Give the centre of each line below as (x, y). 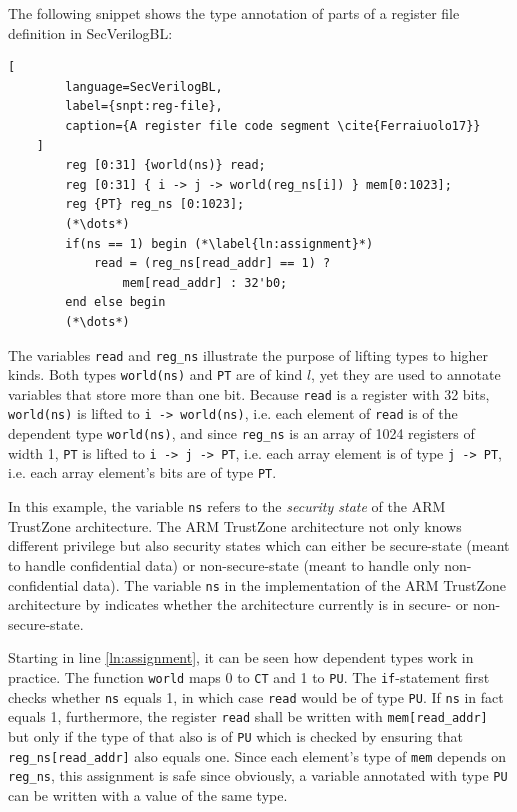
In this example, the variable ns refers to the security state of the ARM (227, 506)
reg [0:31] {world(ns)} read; (165, 165)
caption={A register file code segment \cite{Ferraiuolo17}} (273, 125)
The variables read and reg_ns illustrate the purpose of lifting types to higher (248, 354)
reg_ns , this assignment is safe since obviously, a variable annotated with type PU (258, 775)
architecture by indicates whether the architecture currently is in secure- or (238, 604)
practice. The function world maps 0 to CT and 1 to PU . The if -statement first (249, 676)
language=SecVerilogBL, (144, 86)
